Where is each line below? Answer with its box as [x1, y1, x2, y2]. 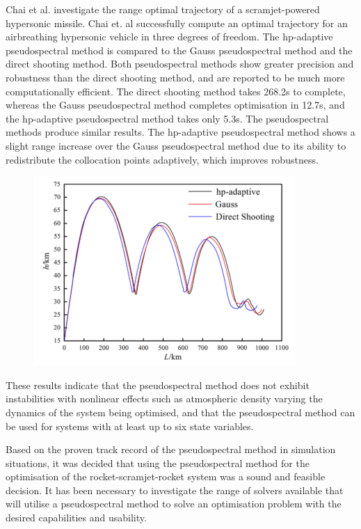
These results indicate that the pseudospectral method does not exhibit [6, 377, 310, 392]
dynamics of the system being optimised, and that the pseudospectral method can [6, 404, 355, 419]
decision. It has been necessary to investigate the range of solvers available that [6, 482, 344, 497]
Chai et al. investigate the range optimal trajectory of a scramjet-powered [6, 2, 320, 16]
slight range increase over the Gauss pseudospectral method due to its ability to [6, 138, 346, 152]
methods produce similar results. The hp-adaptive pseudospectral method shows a [6, 125, 355, 139]
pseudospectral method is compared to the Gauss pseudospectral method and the [6, 42, 353, 57]
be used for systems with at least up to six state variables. [6, 418, 254, 433]
